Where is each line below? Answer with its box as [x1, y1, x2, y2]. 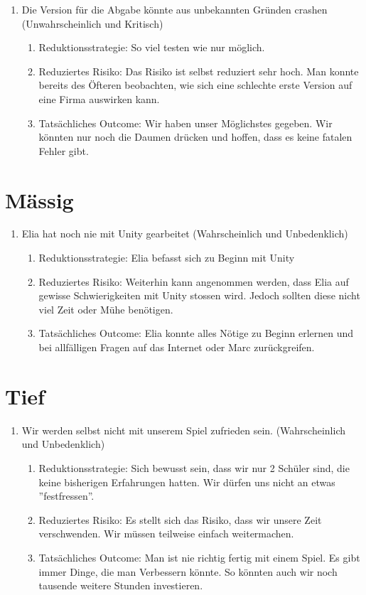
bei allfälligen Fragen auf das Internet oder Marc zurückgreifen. [38, 340, 315, 355]
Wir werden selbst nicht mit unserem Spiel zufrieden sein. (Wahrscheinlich [21, 422, 345, 437]
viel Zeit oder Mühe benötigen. [38, 301, 173, 316]
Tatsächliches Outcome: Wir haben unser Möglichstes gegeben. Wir [38, 115, 333, 130]
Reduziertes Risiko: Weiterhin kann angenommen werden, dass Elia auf [38, 274, 349, 289]
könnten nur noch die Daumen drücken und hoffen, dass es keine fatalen [38, 129, 352, 144]
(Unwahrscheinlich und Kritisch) [21, 16, 163, 31]
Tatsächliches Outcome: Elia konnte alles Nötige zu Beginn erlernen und [38, 326, 354, 341]
